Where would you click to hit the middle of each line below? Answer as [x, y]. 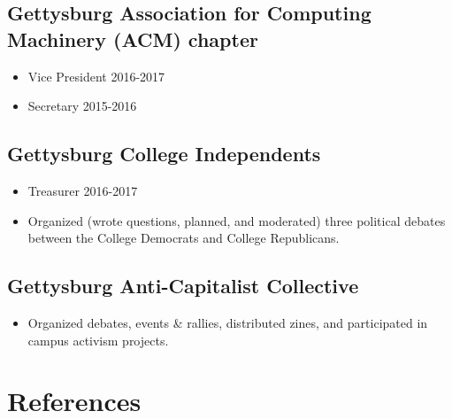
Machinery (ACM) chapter [133, 39]
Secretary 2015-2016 [82, 106]
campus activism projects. [98, 340]
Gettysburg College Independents [164, 154]
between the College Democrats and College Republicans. [184, 238]
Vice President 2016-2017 [96, 76]
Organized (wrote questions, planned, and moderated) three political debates [237, 220]
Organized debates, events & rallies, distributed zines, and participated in [228, 322]
